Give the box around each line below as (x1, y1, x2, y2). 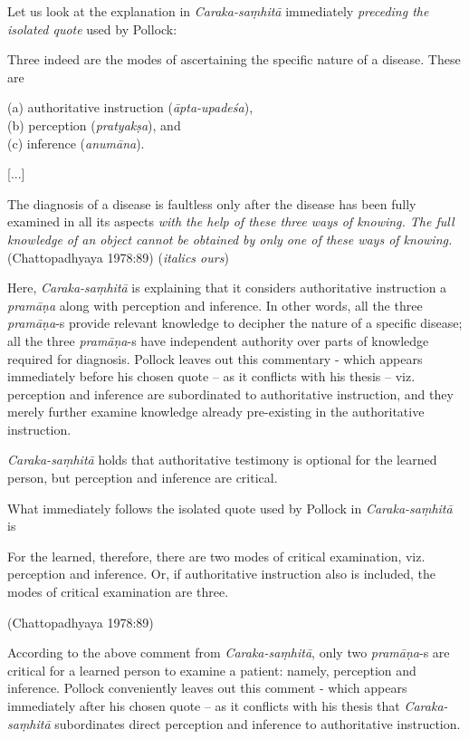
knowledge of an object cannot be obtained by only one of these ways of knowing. (7, 229, 453, 248)
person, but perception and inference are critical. (7, 468, 278, 487)
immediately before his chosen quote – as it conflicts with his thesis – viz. (7, 367, 416, 386)
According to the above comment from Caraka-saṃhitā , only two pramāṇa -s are (7, 643, 450, 662)
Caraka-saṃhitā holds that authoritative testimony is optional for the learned (7, 450, 437, 469)
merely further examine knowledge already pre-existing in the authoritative (7, 402, 425, 421)
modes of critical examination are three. (7, 582, 229, 601)
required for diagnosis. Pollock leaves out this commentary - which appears (7, 349, 423, 368)
